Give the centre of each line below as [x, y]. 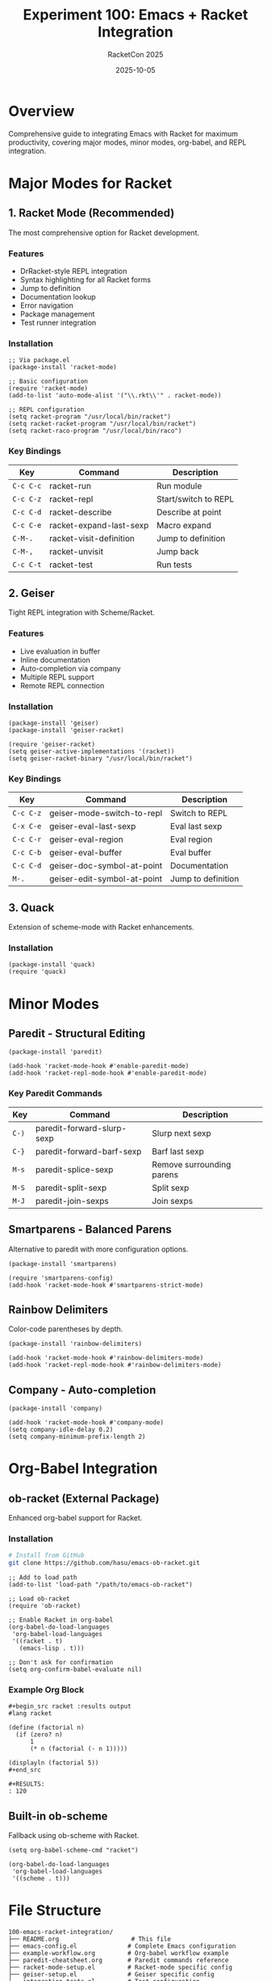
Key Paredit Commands [55, 1094]
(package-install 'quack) [52, 965]
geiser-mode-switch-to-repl [106, 814]
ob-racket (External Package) [84, 1498]
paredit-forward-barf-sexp [88, 1151]
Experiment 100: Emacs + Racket [135, 15]
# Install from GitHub [46, 1556]
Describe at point [189, 512]
